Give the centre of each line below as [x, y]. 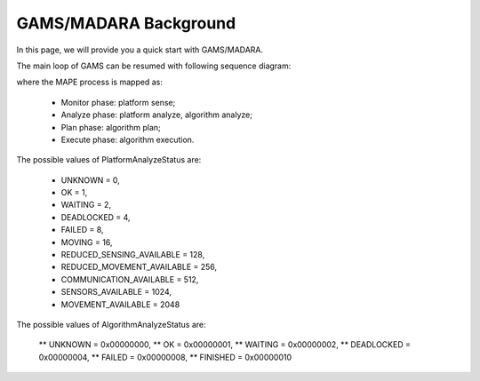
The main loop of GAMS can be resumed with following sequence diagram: [154, 66]
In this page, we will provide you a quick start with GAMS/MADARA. [140, 50]
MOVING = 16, [87, 242]
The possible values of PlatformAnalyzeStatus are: [109, 160]
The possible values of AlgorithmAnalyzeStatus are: [111, 324]
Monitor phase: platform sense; [118, 102]
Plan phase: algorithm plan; [111, 127]
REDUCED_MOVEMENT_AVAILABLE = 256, [139, 267]
